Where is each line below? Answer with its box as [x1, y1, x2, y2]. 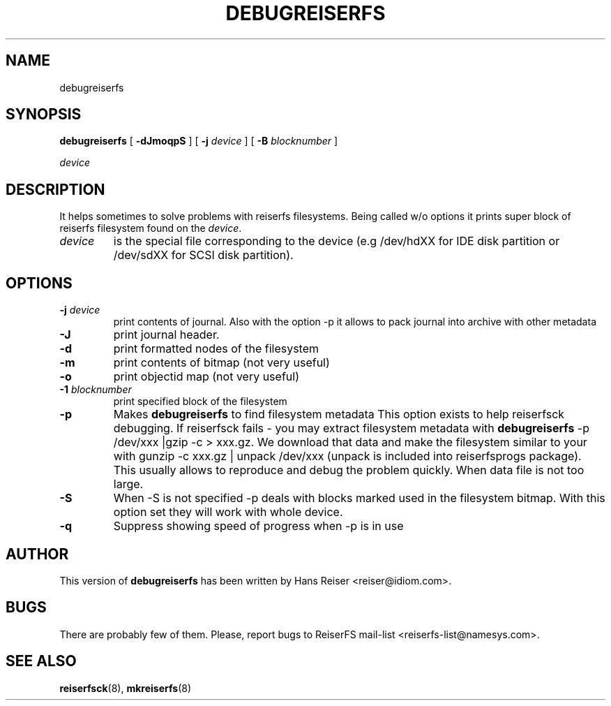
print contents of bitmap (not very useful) [113, 355, 330, 370]
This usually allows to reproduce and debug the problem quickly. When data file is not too [113, 463, 584, 478]
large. [113, 477, 144, 492]
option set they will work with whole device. [113, 505, 343, 520]
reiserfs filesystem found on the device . [59, 222, 242, 235]
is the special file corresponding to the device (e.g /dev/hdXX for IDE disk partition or [113, 234, 560, 249]
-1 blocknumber [59, 383, 132, 396]
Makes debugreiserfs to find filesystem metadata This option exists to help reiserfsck [113, 407, 565, 422]
